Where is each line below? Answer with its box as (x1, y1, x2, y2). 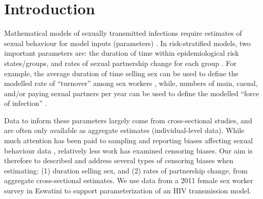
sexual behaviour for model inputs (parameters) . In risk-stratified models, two (4, 37, 251, 48)
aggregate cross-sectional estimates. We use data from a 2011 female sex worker (4, 175, 253, 186)
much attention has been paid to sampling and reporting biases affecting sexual (4, 135, 253, 146)
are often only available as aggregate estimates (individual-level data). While (4, 125, 245, 136)
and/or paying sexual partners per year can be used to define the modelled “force (4, 87, 259, 98)
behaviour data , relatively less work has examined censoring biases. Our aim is (4, 145, 253, 156)
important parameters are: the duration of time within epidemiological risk (4, 48, 239, 58)
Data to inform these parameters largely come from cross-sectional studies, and (4, 115, 252, 125)
